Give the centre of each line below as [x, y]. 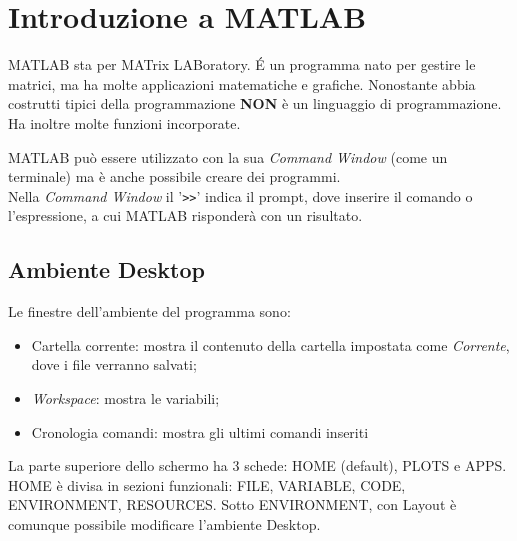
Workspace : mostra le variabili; [125, 397]
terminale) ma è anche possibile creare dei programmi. [174, 176]
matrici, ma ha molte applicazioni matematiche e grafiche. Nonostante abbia [242, 83]
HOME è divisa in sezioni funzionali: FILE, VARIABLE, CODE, [207, 484]
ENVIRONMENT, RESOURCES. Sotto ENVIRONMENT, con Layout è [232, 504]
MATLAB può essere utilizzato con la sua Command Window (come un [228, 156]
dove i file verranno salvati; [114, 364]
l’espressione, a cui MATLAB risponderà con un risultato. [185, 215]
